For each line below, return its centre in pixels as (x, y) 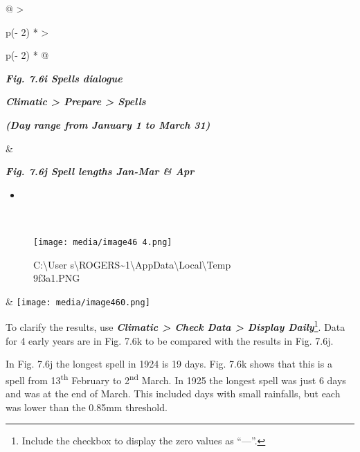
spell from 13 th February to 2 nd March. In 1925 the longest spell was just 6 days (176, 379)
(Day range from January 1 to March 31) (108, 124)
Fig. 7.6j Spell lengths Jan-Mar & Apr (100, 171)
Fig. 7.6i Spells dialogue (64, 78)
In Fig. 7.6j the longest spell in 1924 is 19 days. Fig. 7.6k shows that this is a (169, 364)
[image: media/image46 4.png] (103, 242)
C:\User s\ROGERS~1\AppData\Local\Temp (132, 264)
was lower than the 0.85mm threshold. (87, 407)
